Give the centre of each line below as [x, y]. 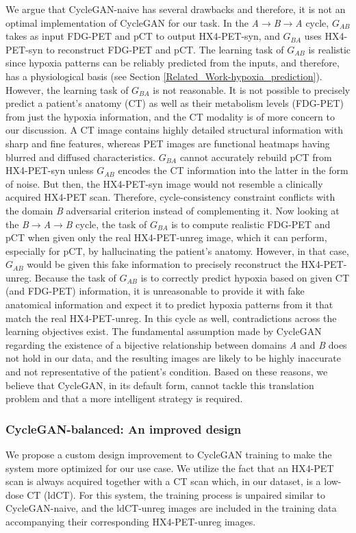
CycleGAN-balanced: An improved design [124, 429]
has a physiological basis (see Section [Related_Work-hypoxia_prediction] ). [164, 76]
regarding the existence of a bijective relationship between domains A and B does [176, 344]
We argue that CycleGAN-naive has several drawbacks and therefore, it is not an [176, 9]
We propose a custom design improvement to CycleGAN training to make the [169, 455]
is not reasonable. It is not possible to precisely [252, 89]
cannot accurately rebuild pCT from [256, 157]
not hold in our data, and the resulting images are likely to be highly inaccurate [173, 358]
